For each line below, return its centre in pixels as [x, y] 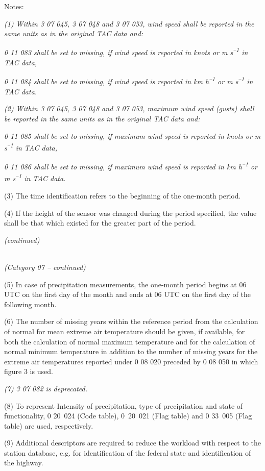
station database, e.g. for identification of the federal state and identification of [128, 452]
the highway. [24, 463]
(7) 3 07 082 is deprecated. [46, 388]
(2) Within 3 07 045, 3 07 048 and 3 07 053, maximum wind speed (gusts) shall [129, 108]
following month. [30, 304]
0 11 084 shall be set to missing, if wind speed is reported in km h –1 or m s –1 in [129, 81]
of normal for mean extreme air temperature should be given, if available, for [125, 331]
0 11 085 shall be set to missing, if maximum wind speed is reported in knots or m [132, 135]
